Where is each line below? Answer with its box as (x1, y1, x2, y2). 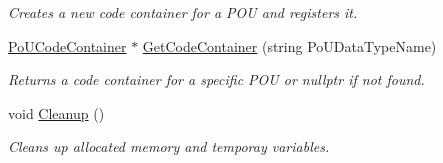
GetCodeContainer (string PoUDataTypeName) (142, 35, 437, 56)
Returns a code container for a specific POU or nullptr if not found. (8, 69, 425, 90)
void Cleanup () (8, 102, 105, 123)
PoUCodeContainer (8, 35, 127, 56)
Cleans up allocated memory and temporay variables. (8, 136, 330, 157)
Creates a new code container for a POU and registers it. (8, 2, 358, 22)
